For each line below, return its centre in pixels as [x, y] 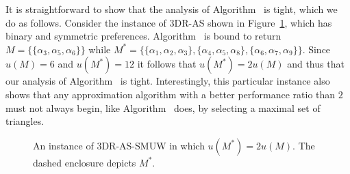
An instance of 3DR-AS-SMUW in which [119, 145]
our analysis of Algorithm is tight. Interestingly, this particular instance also [168, 81]
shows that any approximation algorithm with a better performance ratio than [171, 94]
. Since [316, 49]
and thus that [316, 64]
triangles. [25, 121]
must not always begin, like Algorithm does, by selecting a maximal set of [163, 107]
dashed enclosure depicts [85, 162]
